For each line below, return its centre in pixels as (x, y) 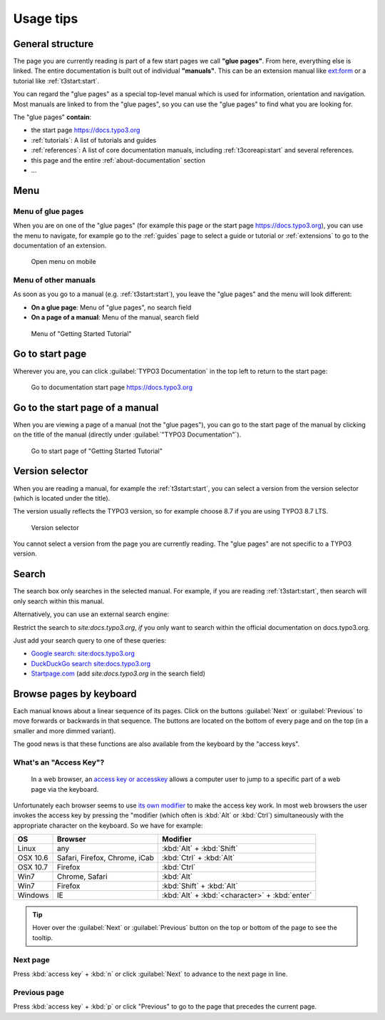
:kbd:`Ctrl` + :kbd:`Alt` (198, 858)
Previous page (38, 992)
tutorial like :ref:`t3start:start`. (56, 81)
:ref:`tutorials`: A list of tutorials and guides (94, 140)
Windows (33, 895)
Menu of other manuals (55, 280)
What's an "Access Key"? (59, 762)
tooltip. (43, 937)
